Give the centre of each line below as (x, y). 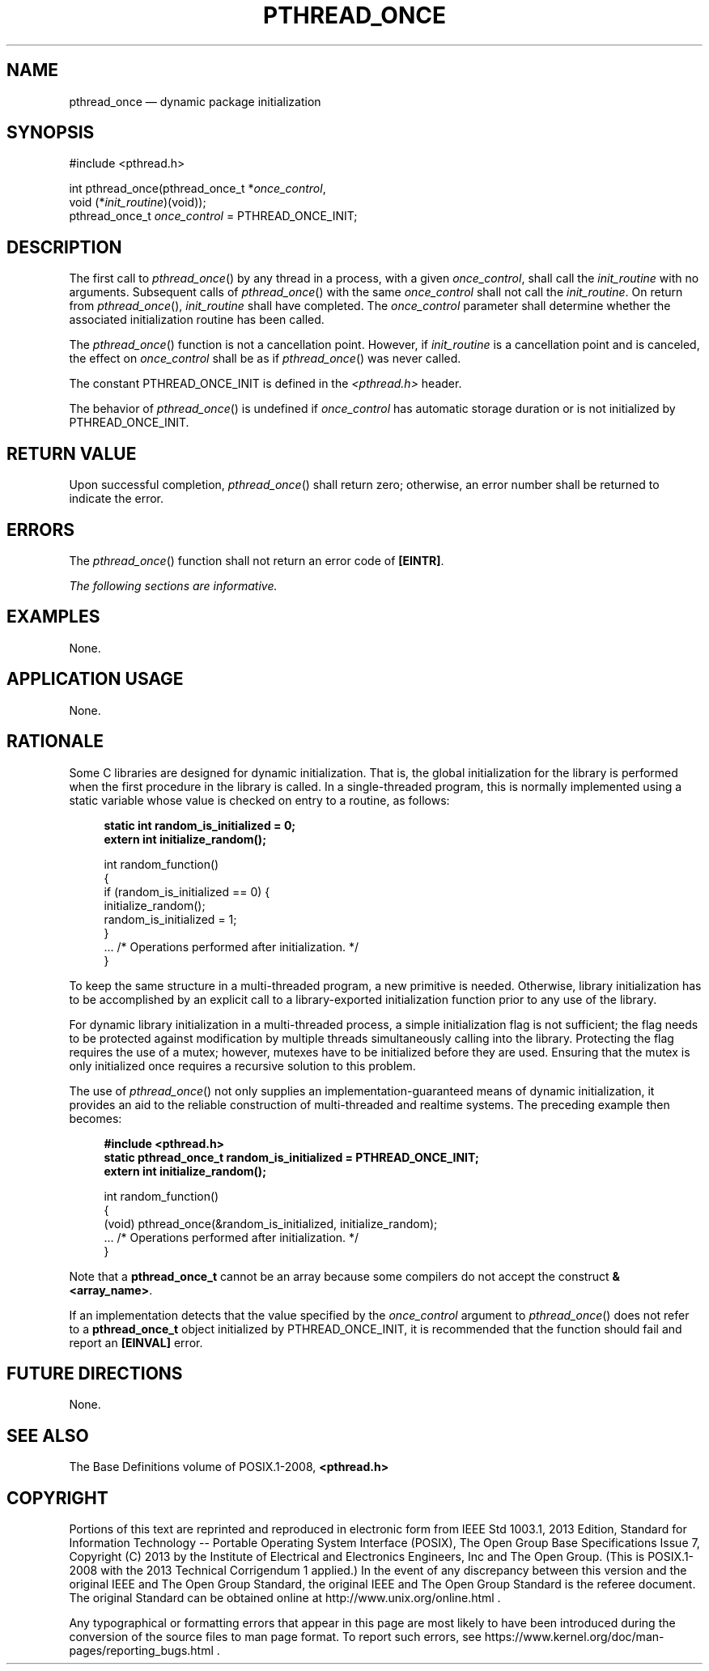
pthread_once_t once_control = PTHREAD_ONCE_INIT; (213, 216)
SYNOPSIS (51, 133)
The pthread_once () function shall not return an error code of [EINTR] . (257, 560)
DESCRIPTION (64, 247)
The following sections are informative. (173, 585)
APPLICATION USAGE (95, 679)
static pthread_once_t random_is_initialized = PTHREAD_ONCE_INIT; (291, 1157)
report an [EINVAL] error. (136, 1342)
